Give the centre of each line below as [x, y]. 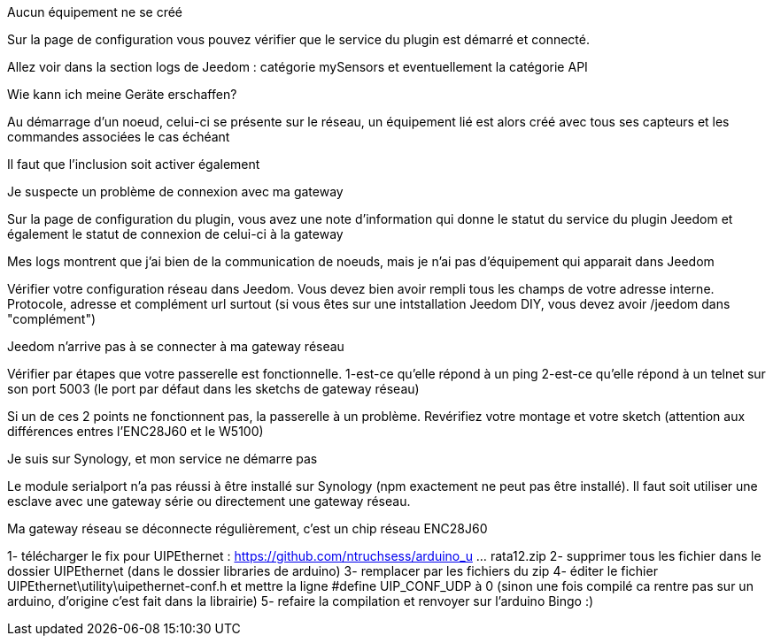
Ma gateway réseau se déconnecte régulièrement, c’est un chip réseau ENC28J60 [247, 528]
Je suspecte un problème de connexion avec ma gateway [175, 191]
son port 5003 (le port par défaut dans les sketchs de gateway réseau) [213, 389]
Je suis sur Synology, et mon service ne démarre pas [162, 459]
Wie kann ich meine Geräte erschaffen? [122, 94]
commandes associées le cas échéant [119, 137]
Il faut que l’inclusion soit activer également [134, 164]
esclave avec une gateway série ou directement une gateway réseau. [209, 501]
